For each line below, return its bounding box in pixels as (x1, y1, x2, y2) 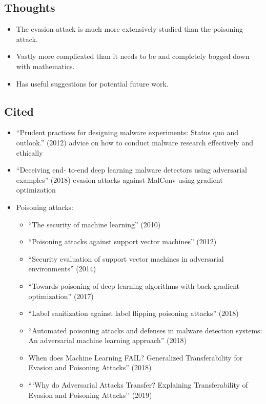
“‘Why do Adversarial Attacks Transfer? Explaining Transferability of (28, 379, 248, 390)
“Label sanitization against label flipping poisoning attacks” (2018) (28, 308, 239, 318)
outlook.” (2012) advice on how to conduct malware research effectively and (16, 137, 253, 147)
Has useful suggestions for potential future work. (16, 78, 169, 89)
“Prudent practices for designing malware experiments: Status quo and (16, 127, 238, 138)
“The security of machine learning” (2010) (28, 219, 161, 229)
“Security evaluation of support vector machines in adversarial (28, 253, 224, 264)
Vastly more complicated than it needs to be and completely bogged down (16, 51, 250, 61)
